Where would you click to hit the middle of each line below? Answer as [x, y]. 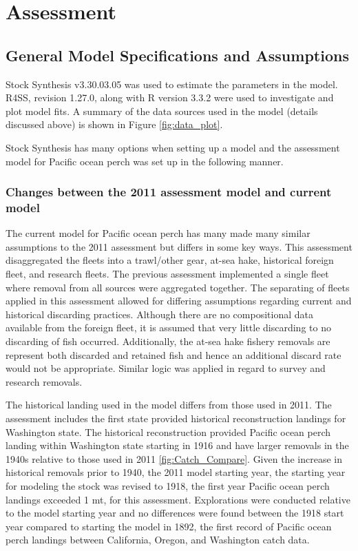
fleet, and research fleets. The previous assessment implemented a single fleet [167, 274]
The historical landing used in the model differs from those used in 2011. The [169, 405]
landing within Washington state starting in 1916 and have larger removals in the [177, 445]
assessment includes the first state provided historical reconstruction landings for [176, 418]
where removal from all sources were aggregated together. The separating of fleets [178, 287]
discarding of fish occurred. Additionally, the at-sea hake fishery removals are [168, 341]
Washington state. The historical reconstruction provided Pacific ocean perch [168, 432]
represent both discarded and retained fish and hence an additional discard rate [173, 354]
